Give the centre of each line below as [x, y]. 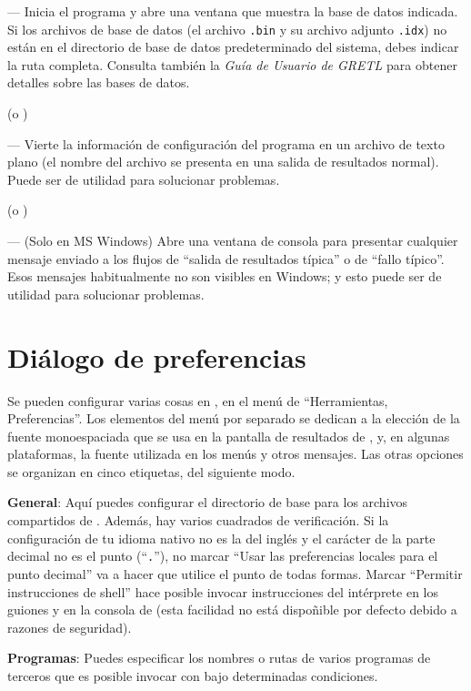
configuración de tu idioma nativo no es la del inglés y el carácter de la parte [221, 538]
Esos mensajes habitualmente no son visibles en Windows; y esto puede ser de [225, 276]
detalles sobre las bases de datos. [99, 82]
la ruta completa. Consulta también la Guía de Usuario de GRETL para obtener [232, 64]
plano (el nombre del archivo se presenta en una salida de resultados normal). [223, 162]
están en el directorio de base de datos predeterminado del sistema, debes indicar [233, 47]
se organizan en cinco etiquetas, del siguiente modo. [151, 471]
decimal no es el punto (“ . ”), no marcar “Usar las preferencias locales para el [223, 556]
